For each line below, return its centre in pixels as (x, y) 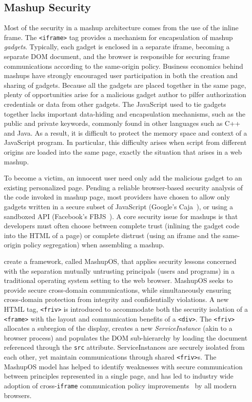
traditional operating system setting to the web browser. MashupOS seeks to (118, 280)
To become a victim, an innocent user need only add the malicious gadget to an (123, 178)
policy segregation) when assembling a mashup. (94, 245)
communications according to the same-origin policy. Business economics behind (124, 66)
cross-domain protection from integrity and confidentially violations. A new (116, 299)
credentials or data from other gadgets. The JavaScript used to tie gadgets (115, 104)
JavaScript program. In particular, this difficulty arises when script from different (125, 142)
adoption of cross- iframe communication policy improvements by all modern (120, 385)
